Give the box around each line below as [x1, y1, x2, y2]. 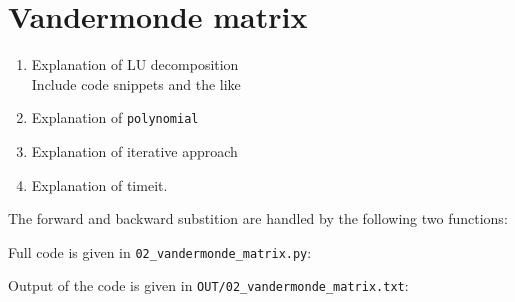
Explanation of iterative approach [31, 140, 238, 161]
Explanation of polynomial [31, 107, 199, 128]
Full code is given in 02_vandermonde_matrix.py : [8, 241, 312, 262]
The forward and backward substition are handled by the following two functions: [8, 208, 508, 229]
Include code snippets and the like [31, 73, 241, 94]
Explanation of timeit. [31, 174, 168, 195]
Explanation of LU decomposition [31, 54, 239, 75]
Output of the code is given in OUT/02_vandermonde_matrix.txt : [8, 275, 409, 296]
